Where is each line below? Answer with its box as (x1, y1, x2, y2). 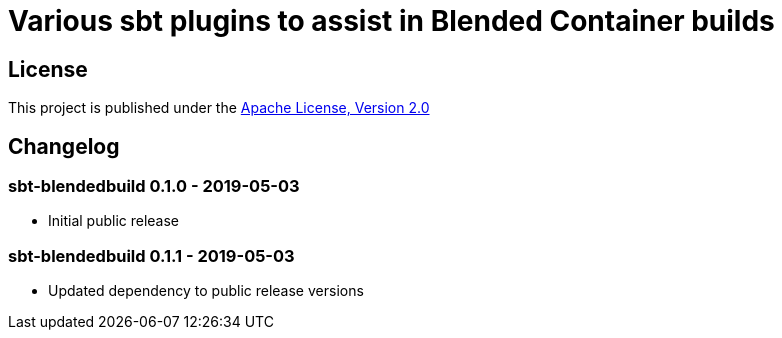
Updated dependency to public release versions (48, 282, 364, 300)
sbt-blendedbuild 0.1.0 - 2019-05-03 (8, 176, 300, 197)
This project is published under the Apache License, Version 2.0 (8, 99, 430, 117)
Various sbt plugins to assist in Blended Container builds (8, 4, 775, 38)
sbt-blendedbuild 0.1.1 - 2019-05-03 (8, 245, 295, 266)
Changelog (8, 133, 120, 159)
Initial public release (48, 212, 180, 230)
